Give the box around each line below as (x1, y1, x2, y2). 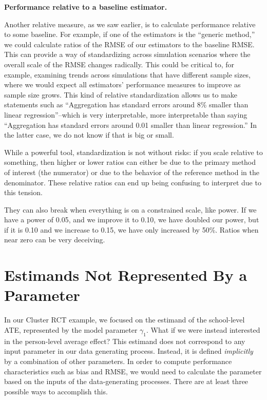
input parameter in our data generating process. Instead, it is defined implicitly (4, 346, 253, 356)
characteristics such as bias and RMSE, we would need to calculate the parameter (4, 366, 262, 376)
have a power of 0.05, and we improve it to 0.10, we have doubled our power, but (4, 214, 259, 225)
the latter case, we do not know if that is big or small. (4, 129, 174, 140)
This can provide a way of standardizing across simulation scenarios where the (4, 49, 251, 60)
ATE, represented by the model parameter (4, 324, 138, 335)
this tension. (4, 187, 43, 198)
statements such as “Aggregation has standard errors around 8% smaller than (4, 99, 249, 110)
